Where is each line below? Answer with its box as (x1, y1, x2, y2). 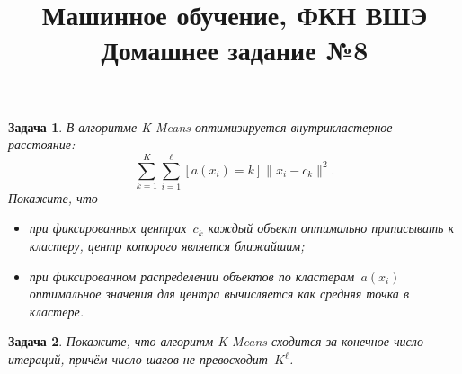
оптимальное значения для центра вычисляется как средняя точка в (29, 284, 409, 303)
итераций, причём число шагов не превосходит (8, 350, 268, 369)
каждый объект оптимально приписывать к (208, 218, 454, 237)
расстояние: (8, 135, 76, 154)
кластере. (29, 301, 84, 320)
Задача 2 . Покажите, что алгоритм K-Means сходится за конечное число (8, 332, 424, 351)
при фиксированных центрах (29, 218, 187, 237)
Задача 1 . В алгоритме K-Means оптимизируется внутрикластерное (8, 117, 393, 136)
